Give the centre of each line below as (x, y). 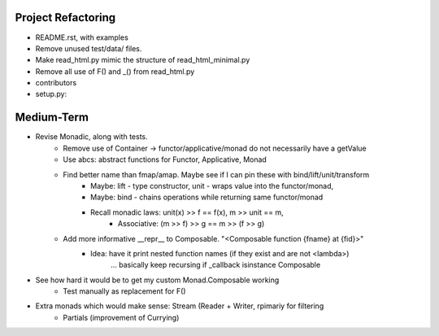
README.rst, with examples (82, 37)
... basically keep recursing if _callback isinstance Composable (216, 265)
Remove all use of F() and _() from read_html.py (115, 71)
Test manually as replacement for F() (124, 291)
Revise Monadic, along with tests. (91, 137)
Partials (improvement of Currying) (121, 317)
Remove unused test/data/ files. (89, 48)
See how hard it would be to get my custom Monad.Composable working (157, 280)
